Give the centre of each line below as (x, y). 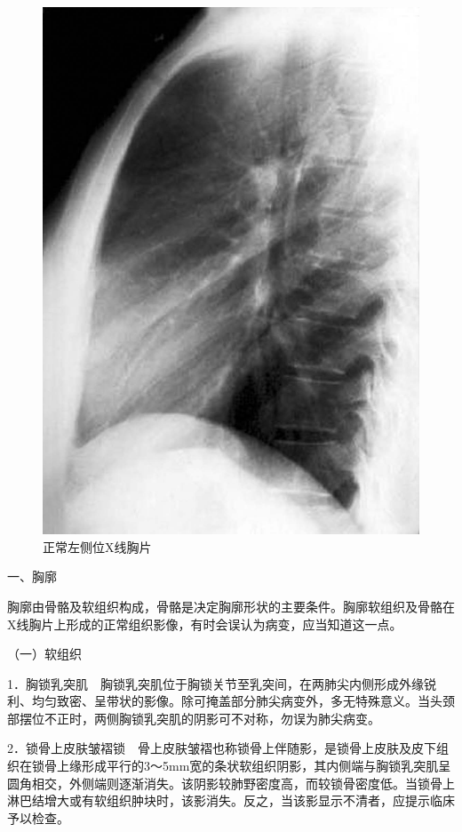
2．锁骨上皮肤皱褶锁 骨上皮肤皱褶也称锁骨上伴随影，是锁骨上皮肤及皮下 (222, 748)
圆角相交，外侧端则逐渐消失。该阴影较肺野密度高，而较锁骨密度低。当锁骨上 (231, 783)
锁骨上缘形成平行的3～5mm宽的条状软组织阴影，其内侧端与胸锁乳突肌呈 (241, 766)
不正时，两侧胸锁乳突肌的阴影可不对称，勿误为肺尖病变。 (212, 718)
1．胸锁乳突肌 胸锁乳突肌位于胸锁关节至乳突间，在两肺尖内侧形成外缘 (215, 683)
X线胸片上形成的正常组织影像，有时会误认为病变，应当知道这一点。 (205, 624)
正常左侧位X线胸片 (97, 546)
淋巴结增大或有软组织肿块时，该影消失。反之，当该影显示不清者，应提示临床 (231, 800)
